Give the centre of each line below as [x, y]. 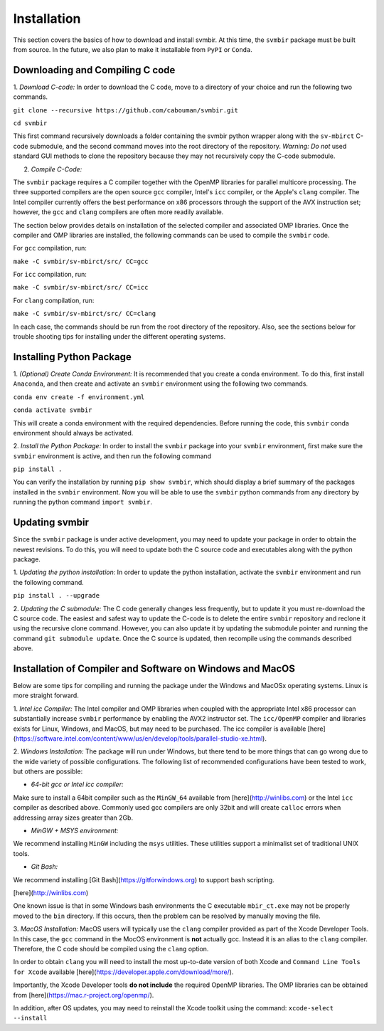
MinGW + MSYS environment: [75, 831]
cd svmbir [30, 123]
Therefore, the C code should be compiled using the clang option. [111, 948]
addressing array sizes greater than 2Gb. [73, 818]
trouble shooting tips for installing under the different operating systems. [119, 337]
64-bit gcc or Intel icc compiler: [77, 784]
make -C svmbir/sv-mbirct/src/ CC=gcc [81, 261]
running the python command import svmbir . [83, 502]
